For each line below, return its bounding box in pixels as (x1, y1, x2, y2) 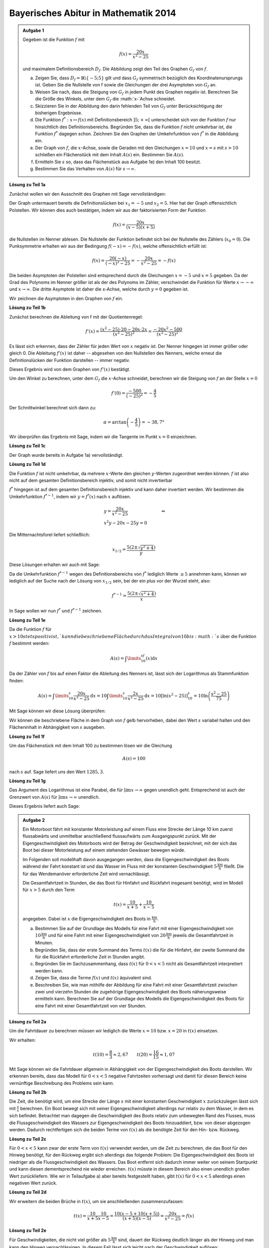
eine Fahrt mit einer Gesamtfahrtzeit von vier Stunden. (35, 1002, 146, 1008)
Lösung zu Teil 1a (9, 182, 46, 188)
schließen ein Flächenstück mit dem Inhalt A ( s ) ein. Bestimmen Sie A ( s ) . (35, 152, 184, 158)
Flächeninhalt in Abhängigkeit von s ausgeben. (9, 724, 106, 730)
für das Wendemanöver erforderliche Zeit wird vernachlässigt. (22, 871, 150, 877)
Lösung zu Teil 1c (9, 443, 46, 449)
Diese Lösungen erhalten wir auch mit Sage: (9, 562, 100, 568)
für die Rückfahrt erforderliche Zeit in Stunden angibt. (35, 953, 145, 959)
